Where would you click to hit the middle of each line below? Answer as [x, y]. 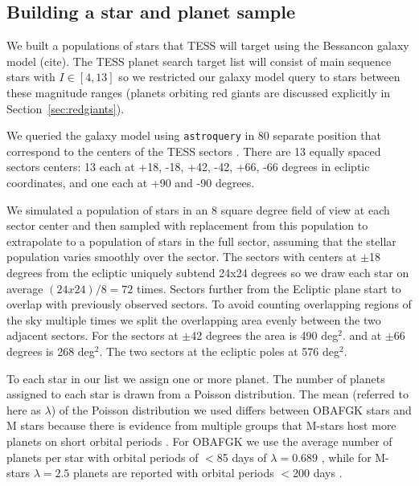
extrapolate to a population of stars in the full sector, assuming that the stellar [201, 241]
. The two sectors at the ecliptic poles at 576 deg [220, 351]
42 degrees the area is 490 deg [265, 335]
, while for [346, 457]
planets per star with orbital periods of [103, 457]
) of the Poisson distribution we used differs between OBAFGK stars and [231, 409]
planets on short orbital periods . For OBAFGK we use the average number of [199, 441]
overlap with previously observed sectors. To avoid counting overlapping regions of [209, 304]
